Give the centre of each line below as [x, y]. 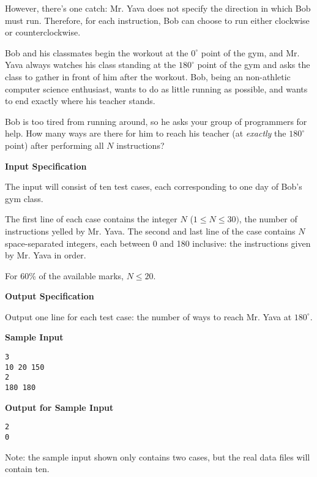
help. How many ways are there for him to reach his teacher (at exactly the [146, 133]
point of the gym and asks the [254, 65]
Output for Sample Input [59, 407]
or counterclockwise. [43, 32]
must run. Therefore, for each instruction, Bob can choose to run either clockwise [157, 20]
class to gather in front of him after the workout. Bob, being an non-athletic [148, 76]
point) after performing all [54, 145]
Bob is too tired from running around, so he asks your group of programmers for [156, 121]
